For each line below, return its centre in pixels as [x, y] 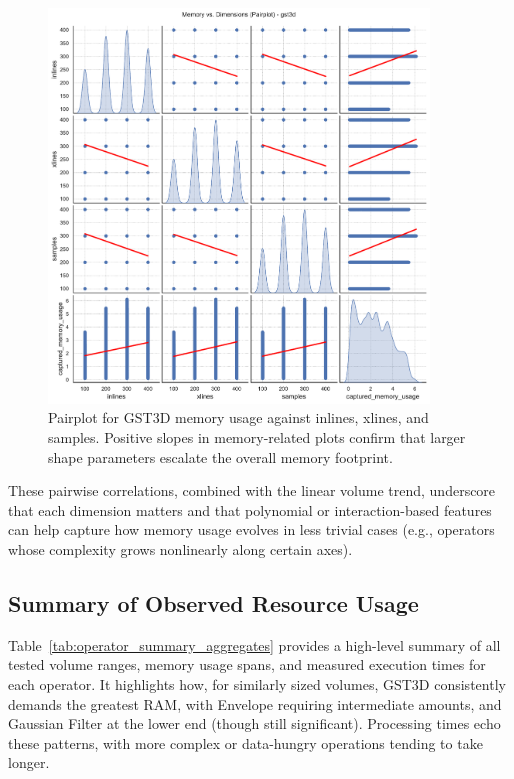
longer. [29, 762]
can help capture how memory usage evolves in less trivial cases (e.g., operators [251, 529]
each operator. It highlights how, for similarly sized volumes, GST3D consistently [257, 684]
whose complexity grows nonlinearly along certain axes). [180, 549]
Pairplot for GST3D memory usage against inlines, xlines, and [238, 417]
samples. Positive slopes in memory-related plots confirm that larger [257, 437]
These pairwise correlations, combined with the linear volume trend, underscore [252, 490]
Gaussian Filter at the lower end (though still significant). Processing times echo [254, 723]
